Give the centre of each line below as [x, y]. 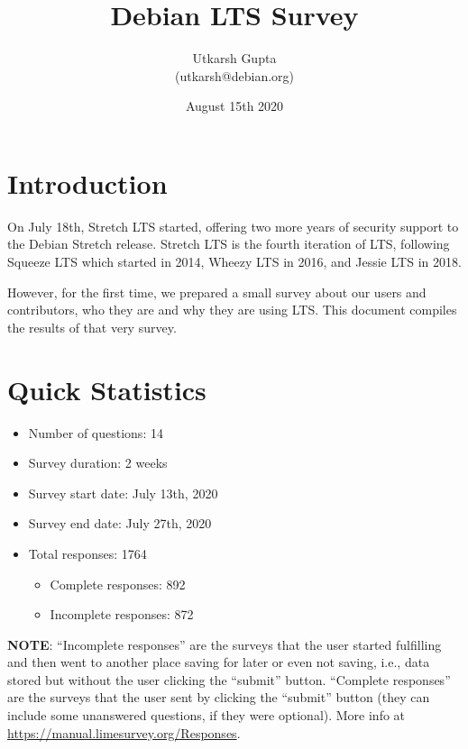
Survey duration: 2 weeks [98, 463]
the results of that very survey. [92, 327]
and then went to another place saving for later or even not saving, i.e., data [219, 662]
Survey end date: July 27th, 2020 [120, 523]
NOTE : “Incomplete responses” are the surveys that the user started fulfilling [225, 644]
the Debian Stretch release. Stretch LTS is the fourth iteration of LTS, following [229, 244]
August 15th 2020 [234, 106]
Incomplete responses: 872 [122, 614]
